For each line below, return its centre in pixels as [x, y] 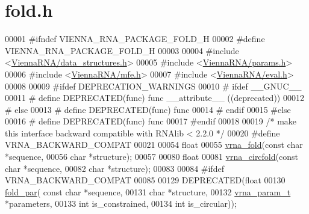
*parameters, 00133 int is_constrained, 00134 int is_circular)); [121, 203]
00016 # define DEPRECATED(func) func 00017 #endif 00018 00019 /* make [151, 121]
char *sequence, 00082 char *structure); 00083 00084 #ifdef [114, 168]
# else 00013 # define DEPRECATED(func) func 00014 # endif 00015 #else [148, 109]
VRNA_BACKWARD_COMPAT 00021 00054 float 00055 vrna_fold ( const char [154, 145]
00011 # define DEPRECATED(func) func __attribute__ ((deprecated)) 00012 [154, 98]
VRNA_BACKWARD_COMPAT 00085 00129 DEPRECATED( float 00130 [145, 180]
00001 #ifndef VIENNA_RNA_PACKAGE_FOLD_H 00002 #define [135, 39]
